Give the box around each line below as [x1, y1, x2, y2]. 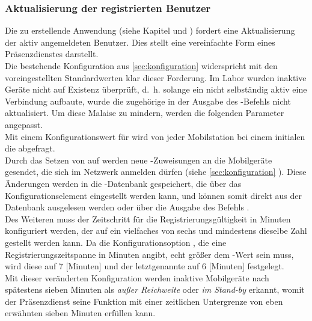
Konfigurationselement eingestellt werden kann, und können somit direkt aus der [5, 189, 302, 201]
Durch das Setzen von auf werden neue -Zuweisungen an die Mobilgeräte [5, 153, 272, 166]
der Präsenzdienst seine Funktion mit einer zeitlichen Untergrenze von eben [5, 295, 283, 307]
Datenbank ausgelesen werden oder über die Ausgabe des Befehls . [5, 201, 249, 213]
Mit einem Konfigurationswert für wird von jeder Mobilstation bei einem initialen [5, 130, 305, 142]
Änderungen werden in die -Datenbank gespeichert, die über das [5, 177, 242, 189]
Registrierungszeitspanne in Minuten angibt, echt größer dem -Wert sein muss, [5, 248, 294, 260]
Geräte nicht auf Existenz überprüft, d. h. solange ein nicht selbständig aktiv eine [5, 83, 307, 96]
